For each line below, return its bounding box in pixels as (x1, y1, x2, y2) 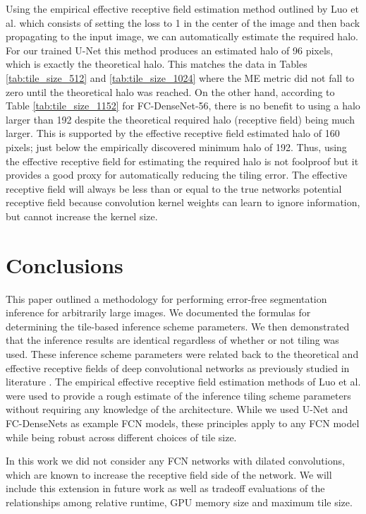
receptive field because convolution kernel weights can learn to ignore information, (6, 195, 360, 210)
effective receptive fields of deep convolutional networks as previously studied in (6, 360, 350, 375)
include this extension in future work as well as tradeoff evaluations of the (6, 481, 325, 496)
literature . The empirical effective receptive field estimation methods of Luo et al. (6, 374, 361, 389)
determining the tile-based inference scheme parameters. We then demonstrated (6, 318, 350, 333)
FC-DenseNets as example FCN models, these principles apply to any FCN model (6, 415, 360, 430)
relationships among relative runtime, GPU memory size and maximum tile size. (6, 494, 353, 509)
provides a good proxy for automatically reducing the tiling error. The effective (6, 167, 348, 182)
